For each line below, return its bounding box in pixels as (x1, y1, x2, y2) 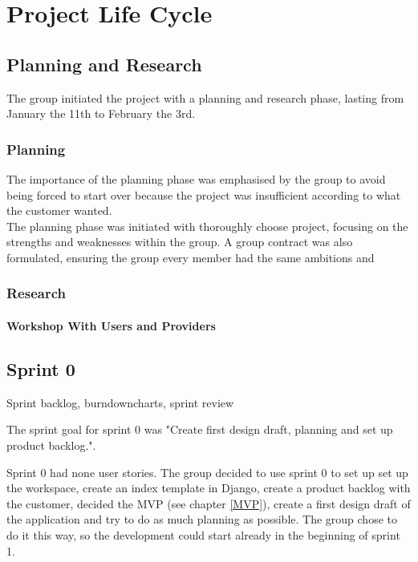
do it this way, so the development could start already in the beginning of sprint (6, 526, 400, 543)
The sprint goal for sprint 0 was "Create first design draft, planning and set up (6, 421, 393, 438)
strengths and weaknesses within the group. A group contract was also (6, 233, 353, 250)
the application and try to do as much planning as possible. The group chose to (6, 511, 397, 528)
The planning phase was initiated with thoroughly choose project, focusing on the (6, 217, 408, 234)
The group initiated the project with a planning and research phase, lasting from (6, 89, 404, 106)
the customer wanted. (6, 202, 112, 219)
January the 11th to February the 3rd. (6, 105, 196, 122)
